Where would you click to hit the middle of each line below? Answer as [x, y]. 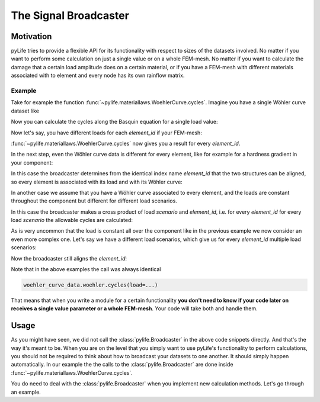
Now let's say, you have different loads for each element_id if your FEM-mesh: [107, 133]
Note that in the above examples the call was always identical [86, 269]
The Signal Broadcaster [70, 15]
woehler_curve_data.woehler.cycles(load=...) [91, 285]
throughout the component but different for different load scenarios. [94, 201]
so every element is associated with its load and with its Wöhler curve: [97, 182]
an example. [26, 392]
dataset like [25, 111]
